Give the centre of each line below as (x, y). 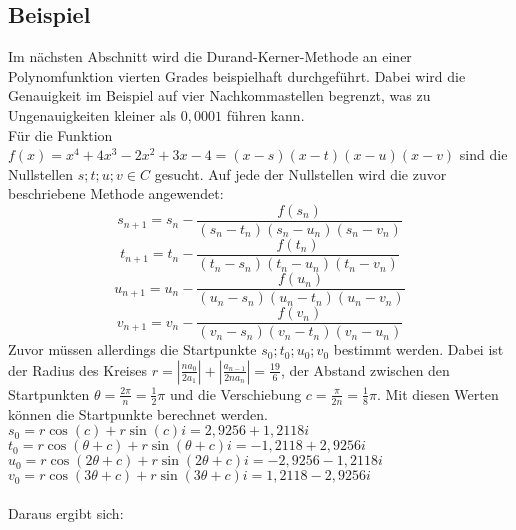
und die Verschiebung (235, 393)
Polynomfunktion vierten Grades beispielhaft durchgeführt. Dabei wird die (237, 75)
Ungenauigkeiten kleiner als (92, 114)
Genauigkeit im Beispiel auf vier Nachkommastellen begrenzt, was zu (219, 95)
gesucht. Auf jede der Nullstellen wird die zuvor (300, 173)
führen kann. (265, 114)
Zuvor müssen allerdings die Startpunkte (132, 349)
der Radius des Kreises (78, 369)
